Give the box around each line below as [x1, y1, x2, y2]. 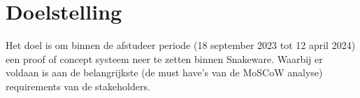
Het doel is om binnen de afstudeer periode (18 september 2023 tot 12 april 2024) [6, 38, 356, 52]
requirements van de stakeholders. [6, 78, 150, 93]
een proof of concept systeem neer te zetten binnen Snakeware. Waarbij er [6, 51, 323, 66]
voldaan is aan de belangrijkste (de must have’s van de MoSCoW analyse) [6, 65, 323, 80]
